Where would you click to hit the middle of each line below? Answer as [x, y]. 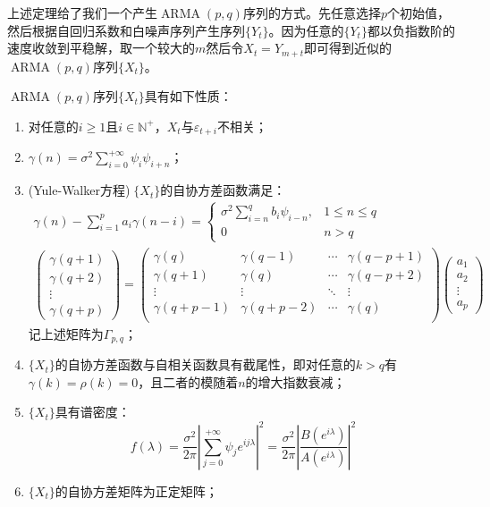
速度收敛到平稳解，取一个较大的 [101, 48]
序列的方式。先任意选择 [312, 13]
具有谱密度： [93, 412]
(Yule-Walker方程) [79, 190]
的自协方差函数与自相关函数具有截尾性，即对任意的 [205, 364]
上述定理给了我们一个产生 [82, 13]
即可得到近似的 [348, 48]
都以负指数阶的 [411, 30]
